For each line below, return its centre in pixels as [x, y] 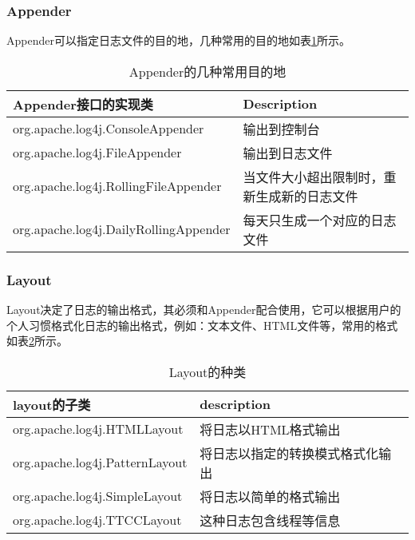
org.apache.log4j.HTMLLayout [98, 429]
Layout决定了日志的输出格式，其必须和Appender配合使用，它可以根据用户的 [204, 310]
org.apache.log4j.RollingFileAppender [117, 186]
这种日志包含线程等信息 [270, 520]
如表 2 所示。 [37, 341]
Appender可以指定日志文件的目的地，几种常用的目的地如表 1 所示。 [178, 40]
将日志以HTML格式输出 [270, 429]
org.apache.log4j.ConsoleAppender [109, 129]
